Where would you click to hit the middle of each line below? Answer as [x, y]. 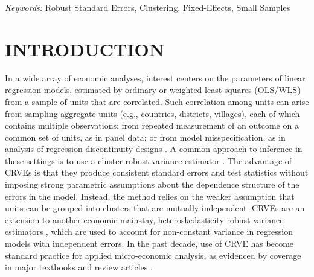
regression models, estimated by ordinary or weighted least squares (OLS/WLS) [153, 90]
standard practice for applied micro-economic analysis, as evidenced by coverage [153, 255]
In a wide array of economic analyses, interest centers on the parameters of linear [155, 78]
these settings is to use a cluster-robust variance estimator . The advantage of [149, 160]
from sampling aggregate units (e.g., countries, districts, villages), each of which [152, 113]
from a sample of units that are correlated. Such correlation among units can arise [157, 101]
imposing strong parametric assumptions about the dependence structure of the [152, 184]
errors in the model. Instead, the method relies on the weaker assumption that [150, 196]
